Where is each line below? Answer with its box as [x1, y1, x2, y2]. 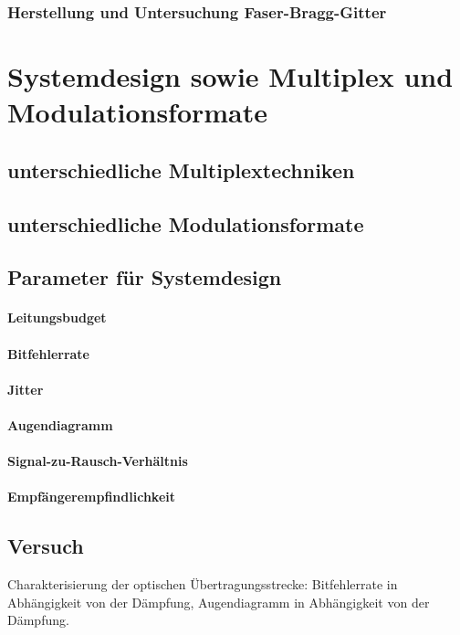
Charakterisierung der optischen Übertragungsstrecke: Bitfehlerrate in [7, 575, 398, 594]
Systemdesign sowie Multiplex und [7, 58, 454, 95]
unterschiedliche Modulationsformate [7, 209, 364, 238]
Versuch [7, 532, 84, 560]
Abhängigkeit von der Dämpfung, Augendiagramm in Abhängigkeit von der [7, 592, 430, 611]
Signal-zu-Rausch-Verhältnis [7, 451, 188, 471]
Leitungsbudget [7, 308, 107, 327]
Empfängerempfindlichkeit [7, 487, 176, 506]
